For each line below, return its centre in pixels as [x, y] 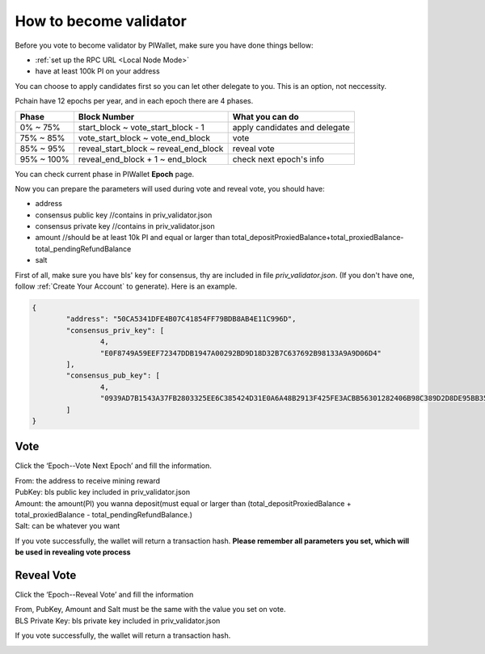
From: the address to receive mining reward [88, 480]
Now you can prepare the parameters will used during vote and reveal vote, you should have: [170, 188]
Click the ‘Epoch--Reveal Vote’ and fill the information [104, 595]
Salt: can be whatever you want [67, 526]
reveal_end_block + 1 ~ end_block [143, 159]
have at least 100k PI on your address [98, 71]
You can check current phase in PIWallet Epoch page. [105, 174]
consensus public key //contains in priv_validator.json [124, 215]
